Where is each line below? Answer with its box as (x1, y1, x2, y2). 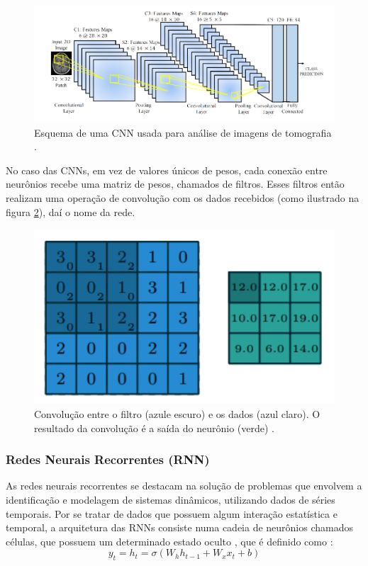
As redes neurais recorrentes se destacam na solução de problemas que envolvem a (6, 478, 362, 493)
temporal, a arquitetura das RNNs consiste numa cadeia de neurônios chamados (6, 520, 354, 535)
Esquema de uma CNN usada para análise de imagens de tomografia (34, 125, 332, 140)
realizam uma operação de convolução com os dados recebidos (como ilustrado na (6, 190, 359, 205)
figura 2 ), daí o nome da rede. (6, 204, 135, 219)
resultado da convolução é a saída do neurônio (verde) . (34, 420, 275, 435)
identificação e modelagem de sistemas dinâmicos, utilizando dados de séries (6, 492, 335, 506)
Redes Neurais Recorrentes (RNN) (6, 451, 210, 468)
